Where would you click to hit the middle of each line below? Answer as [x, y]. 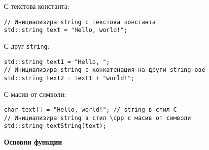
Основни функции [33, 142]
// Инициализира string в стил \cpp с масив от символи [98, 118]
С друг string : [27, 45]
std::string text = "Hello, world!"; [66, 30]
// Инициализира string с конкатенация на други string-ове [105, 70]
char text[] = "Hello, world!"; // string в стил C [90, 110]
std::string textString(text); [55, 126]
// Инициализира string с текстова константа [80, 22]
